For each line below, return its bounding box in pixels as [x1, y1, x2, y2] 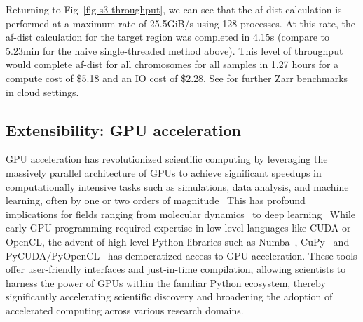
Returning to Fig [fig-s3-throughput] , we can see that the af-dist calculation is [6, 2, 342, 16]
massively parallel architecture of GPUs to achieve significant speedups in [6, 165, 322, 180]
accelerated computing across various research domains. [6, 302, 244, 317]
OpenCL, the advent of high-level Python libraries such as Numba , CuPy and [6, 234, 350, 248]
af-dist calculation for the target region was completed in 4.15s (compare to [6, 29, 329, 44]
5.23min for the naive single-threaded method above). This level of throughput [6, 43, 343, 58]
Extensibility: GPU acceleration [6, 119, 241, 140]
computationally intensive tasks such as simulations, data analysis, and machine [6, 179, 349, 194]
